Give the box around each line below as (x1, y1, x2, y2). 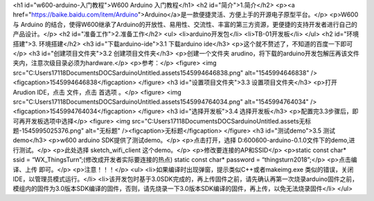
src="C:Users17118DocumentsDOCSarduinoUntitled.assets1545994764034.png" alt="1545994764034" (12, 97, 310, 106)
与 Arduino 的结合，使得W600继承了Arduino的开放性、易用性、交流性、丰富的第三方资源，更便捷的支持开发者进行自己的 (12, 20, 358, 28)
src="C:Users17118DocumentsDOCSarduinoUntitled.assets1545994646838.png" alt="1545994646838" (12, 68, 310, 77)
